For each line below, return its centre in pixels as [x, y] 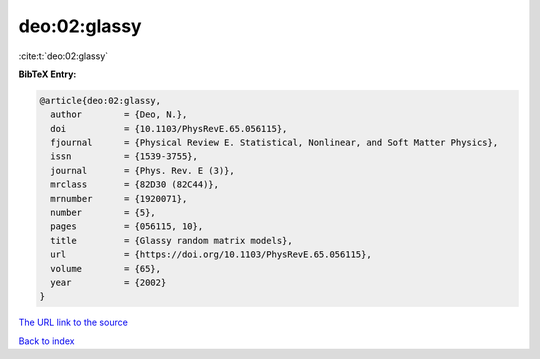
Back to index [46, 341]
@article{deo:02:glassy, [100, 100]
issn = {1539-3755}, [124, 156]
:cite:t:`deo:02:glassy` [63, 56]
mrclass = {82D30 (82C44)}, [135, 184]
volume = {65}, [106, 268]
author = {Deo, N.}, [119, 114]
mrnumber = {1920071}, [119, 198]
